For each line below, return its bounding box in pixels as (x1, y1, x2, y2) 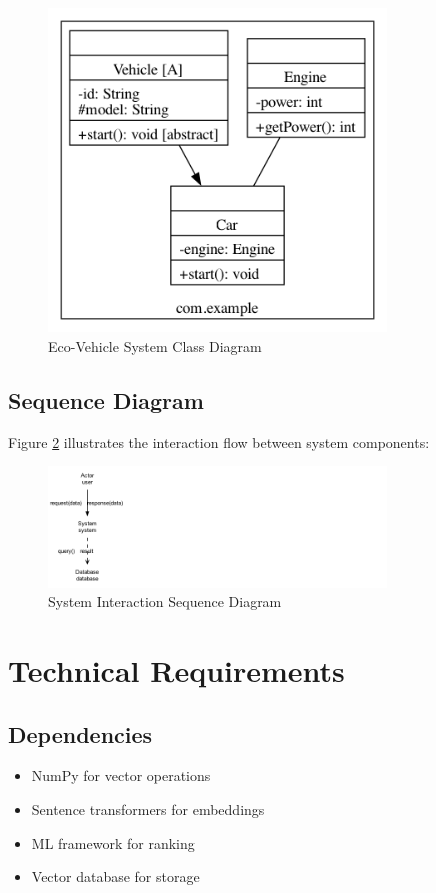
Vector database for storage (31, 866, 200, 887)
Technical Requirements (8, 649, 345, 690)
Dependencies (8, 718, 153, 749)
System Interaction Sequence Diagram (48, 591, 282, 612)
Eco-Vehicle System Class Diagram (48, 335, 262, 356)
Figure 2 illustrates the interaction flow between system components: (8, 431, 430, 452)
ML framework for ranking (31, 832, 195, 853)
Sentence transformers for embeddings (31, 798, 265, 819)
